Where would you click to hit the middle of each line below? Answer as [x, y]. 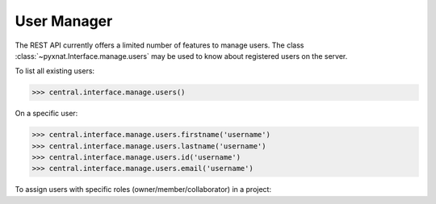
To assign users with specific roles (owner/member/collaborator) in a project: [143, 189]
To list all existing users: [55, 71]
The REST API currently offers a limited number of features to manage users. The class [159, 45]
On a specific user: [46, 114]
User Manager [64, 21]
